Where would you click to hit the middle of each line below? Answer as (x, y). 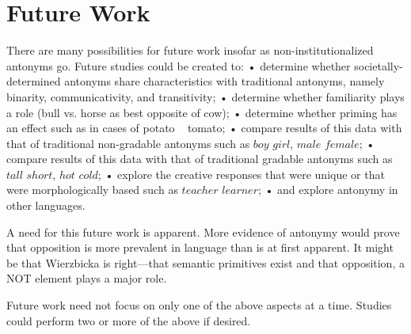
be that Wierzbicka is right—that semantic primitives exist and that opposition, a (205, 262)
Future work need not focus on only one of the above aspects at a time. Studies (199, 305)
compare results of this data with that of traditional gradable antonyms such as (200, 159)
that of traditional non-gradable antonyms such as (128, 143)
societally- (379, 65)
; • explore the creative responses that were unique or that (241, 174)
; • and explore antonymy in (328, 190)
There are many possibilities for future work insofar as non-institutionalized (190, 50)
